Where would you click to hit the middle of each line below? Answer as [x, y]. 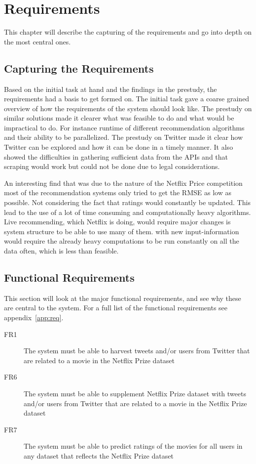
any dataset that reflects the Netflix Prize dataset [99, 455]
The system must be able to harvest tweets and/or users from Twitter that [137, 351]
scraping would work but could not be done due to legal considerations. [112, 166]
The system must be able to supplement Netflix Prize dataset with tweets [135, 393]
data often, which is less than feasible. [61, 251]
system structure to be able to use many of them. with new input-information [122, 231]
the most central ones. [37, 41]
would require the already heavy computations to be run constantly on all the [122, 241]
